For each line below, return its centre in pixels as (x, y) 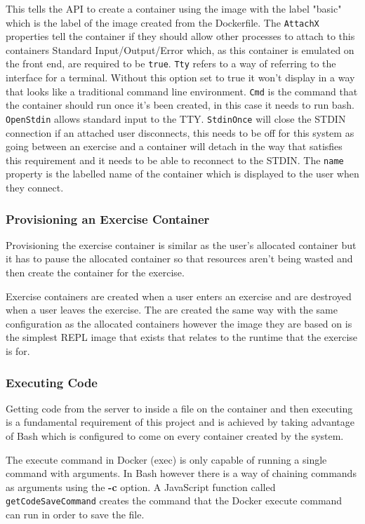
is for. (18, 351)
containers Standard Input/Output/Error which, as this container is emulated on (180, 49)
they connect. (35, 188)
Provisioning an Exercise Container (108, 219)
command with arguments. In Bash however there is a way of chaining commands (181, 473)
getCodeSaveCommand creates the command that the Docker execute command (174, 501)
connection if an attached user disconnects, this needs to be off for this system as (180, 132)
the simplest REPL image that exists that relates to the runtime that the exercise (182, 337)
